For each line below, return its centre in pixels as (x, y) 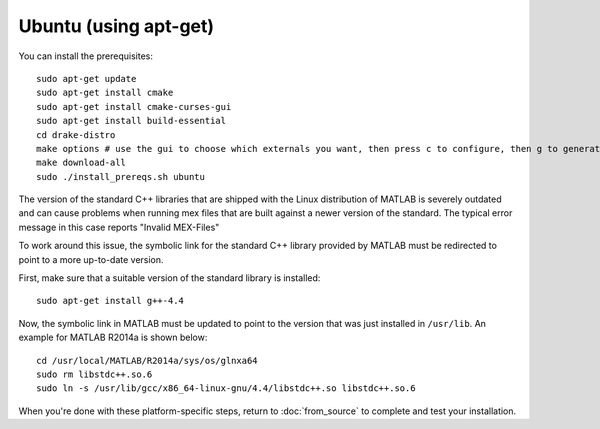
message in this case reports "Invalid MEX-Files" (119, 227)
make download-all (81, 163)
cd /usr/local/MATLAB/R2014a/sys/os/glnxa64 (147, 360)
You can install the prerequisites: (86, 56)
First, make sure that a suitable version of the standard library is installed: (169, 278)
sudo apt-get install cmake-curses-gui (134, 106)
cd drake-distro (76, 134)
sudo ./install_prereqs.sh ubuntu (120, 176)
